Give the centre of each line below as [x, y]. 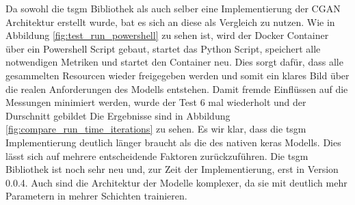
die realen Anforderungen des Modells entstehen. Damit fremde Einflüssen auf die [177, 88]
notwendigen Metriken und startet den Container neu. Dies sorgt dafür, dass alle [174, 62]
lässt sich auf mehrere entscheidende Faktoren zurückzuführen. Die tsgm [157, 155]
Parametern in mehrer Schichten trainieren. [96, 196]
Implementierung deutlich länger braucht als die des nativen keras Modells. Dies [173, 142]
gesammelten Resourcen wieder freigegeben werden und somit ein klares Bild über [177, 75]
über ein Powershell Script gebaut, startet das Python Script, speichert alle [163, 48]
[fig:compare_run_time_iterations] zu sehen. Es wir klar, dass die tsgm [156, 129]
